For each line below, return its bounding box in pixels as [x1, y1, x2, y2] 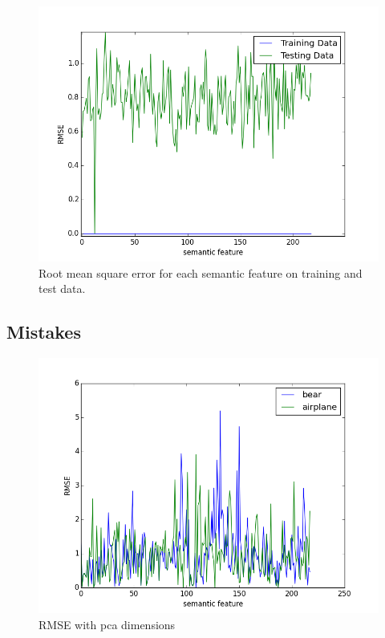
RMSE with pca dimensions [38, 616, 176, 632]
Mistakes [6, 319, 81, 344]
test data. [38, 280, 86, 297]
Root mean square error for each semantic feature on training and [38, 264, 363, 281]
